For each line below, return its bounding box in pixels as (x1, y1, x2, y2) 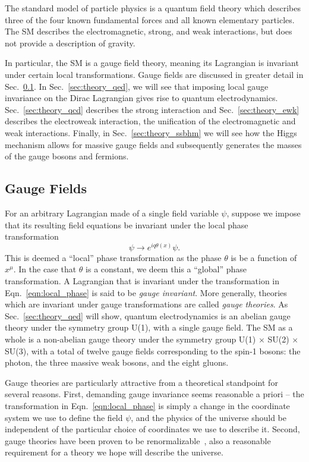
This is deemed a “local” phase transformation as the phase (5, 251, 222, 263)
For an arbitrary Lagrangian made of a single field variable (5, 206, 219, 219)
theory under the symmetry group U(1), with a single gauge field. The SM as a (5, 321, 293, 334)
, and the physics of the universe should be (131, 411, 286, 423)
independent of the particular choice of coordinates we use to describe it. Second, (5, 423, 300, 435)
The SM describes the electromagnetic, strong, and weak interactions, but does (5, 25, 292, 37)
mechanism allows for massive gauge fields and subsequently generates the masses (5, 138, 302, 150)
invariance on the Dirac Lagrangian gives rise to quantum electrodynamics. (5, 92, 278, 104)
